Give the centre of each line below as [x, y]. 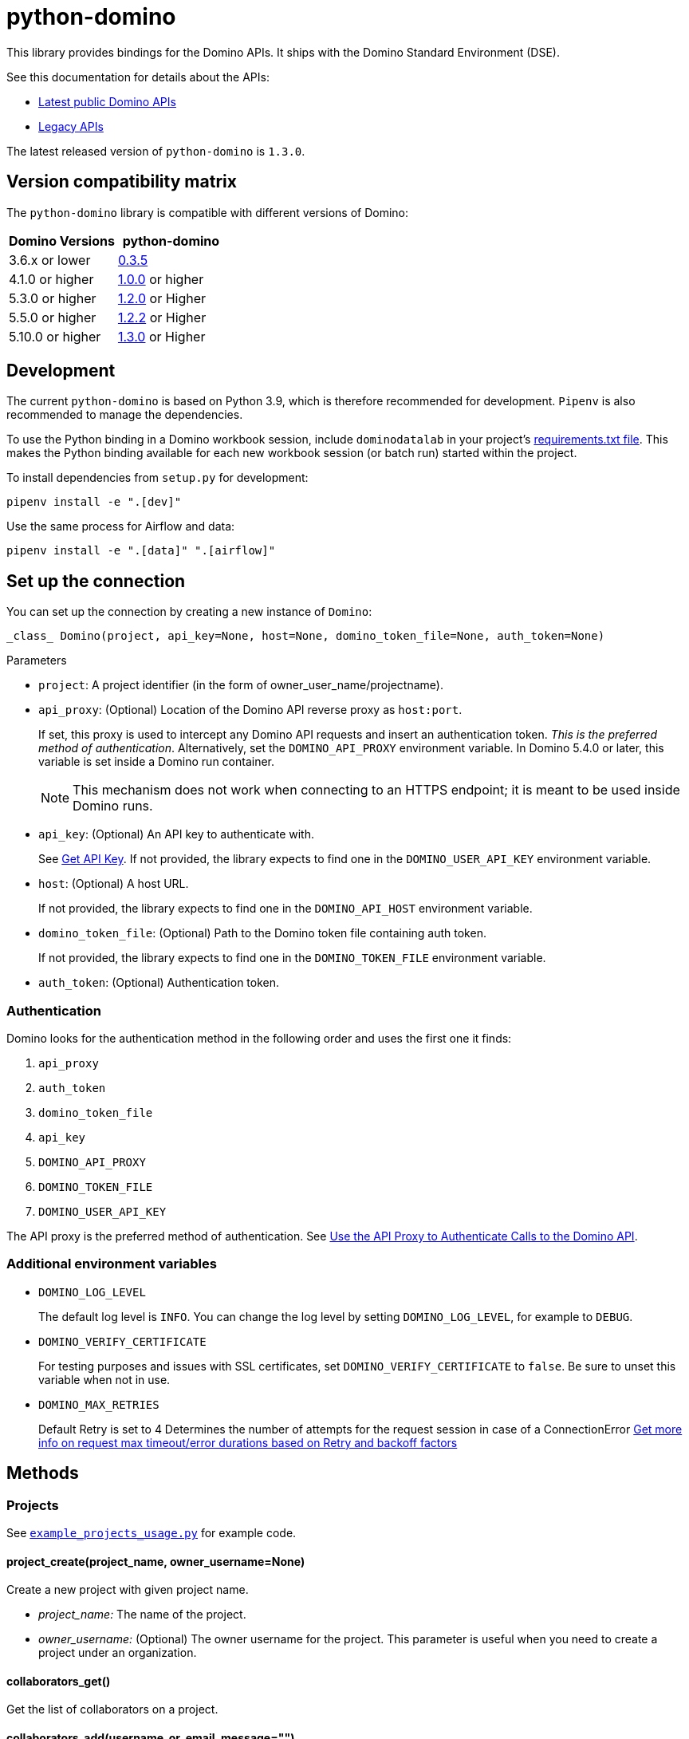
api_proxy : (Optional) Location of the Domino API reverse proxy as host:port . [250, 710]
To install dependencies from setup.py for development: [157, 478]
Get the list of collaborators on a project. [112, 1709]
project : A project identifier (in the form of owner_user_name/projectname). [241, 685]
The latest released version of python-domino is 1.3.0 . [156, 151]
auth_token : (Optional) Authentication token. [159, 983]
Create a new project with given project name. [128, 1590]
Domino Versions [62, 241]
